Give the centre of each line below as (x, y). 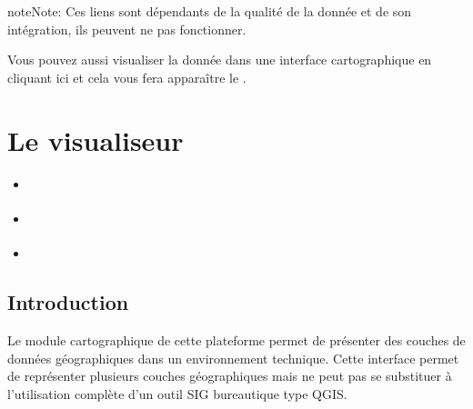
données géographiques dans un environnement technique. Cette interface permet (233, 358)
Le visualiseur (96, 140)
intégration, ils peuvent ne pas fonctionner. (127, 29)
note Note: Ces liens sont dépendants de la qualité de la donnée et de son (210, 11)
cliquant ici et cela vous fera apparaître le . (127, 77)
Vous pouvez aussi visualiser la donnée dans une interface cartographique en (220, 60)
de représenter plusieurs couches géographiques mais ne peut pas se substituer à (230, 376)
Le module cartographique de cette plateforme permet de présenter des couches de (236, 339)
